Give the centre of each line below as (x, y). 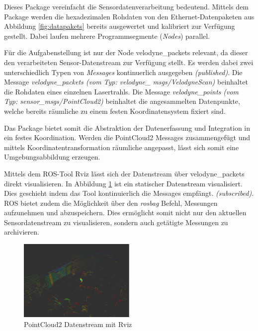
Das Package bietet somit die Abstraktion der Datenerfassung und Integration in (127, 127)
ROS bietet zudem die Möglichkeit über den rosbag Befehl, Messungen (111, 203)
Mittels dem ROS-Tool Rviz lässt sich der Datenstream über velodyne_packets (124, 173)
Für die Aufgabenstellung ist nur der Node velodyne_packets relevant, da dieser (126, 52)
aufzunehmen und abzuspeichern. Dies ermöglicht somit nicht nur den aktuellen (125, 212)
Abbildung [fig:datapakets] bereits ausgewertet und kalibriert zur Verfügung (120, 26)
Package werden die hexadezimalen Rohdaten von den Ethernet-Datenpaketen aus (129, 16)
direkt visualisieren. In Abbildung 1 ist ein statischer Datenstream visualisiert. (123, 183)
